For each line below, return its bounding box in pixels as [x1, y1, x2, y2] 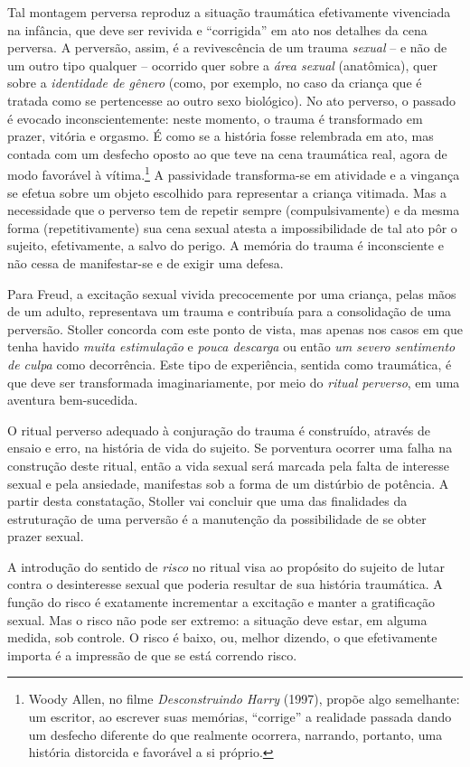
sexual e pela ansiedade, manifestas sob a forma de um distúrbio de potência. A [7, 473, 449, 492]
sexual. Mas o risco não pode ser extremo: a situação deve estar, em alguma [7, 610, 428, 629]
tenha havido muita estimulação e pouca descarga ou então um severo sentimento [7, 337, 456, 356]
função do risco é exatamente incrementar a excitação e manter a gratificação [7, 593, 436, 612]
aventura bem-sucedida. [7, 390, 138, 409]
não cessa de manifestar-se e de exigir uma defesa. [7, 253, 284, 272]
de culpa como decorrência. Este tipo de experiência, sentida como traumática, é [7, 354, 452, 373]
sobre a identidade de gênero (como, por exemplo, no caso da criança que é [7, 73, 422, 92]
